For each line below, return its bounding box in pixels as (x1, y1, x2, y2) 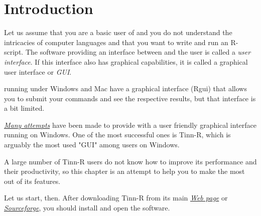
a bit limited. (4, 103, 45, 113)
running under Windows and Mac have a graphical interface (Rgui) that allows (4, 83, 247, 94)
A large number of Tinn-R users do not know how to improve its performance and (4, 156, 257, 166)
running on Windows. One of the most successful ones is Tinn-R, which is (4, 129, 231, 140)
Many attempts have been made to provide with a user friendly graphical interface (4, 119, 257, 130)
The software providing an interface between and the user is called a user (25, 47, 251, 57)
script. (4, 47, 24, 57)
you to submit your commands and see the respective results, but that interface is (4, 93, 256, 103)
